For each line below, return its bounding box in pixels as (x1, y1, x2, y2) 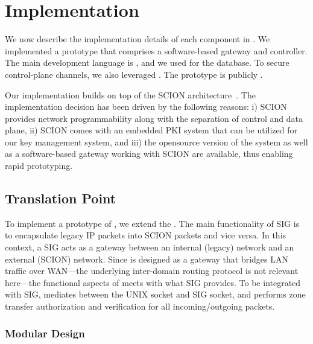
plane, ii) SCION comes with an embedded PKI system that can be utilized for (5, 124, 298, 136)
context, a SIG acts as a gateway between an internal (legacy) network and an (5, 241, 294, 253)
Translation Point (5, 189, 116, 208)
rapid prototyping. (5, 159, 73, 172)
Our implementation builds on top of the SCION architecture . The (5, 88, 256, 101)
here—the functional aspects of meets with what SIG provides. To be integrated (5, 276, 301, 288)
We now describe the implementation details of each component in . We (5, 33, 270, 45)
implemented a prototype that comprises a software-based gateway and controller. (5, 44, 308, 57)
